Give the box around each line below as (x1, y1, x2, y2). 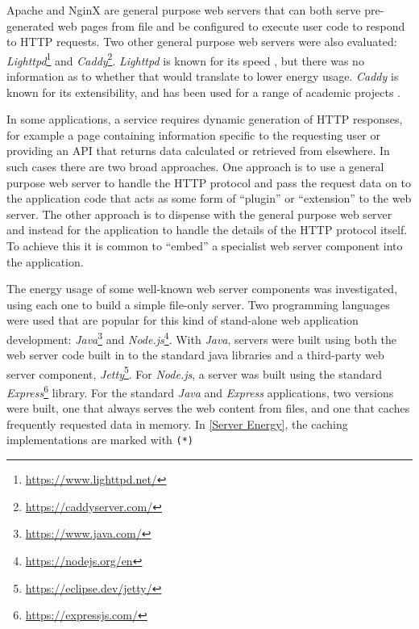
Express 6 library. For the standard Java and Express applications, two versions (6, 382, 394, 400)
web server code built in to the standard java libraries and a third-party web (6, 346, 384, 363)
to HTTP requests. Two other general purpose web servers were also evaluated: (6, 33, 397, 50)
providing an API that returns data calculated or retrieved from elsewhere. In (6, 142, 390, 159)
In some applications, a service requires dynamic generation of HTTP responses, (6, 111, 403, 128)
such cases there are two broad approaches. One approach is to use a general (6, 158, 384, 174)
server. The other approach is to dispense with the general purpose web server (6, 205, 392, 222)
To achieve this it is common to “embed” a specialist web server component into (6, 237, 403, 254)
